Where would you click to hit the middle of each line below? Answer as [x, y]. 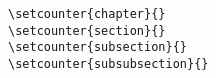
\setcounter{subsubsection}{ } [108, 63]
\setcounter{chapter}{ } [87, 14]
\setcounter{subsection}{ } [97, 47]
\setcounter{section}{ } [87, 30]
